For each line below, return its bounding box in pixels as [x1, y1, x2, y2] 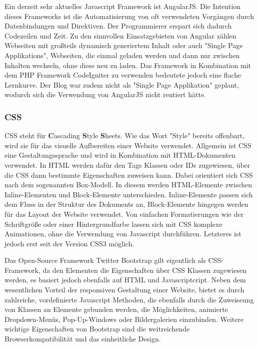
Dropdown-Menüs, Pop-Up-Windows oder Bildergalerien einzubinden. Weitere [4, 313, 244, 324]
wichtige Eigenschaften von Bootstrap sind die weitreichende [4, 323, 190, 334]
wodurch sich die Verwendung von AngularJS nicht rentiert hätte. [4, 89, 206, 100]
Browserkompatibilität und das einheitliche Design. [4, 333, 161, 344]
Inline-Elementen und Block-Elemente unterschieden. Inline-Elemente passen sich [4, 189, 253, 199]
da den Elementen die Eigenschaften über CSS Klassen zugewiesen [42, 264, 246, 275]
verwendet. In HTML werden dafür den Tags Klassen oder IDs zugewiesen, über [4, 159, 250, 170]
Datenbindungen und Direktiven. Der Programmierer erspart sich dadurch [4, 21, 232, 31]
